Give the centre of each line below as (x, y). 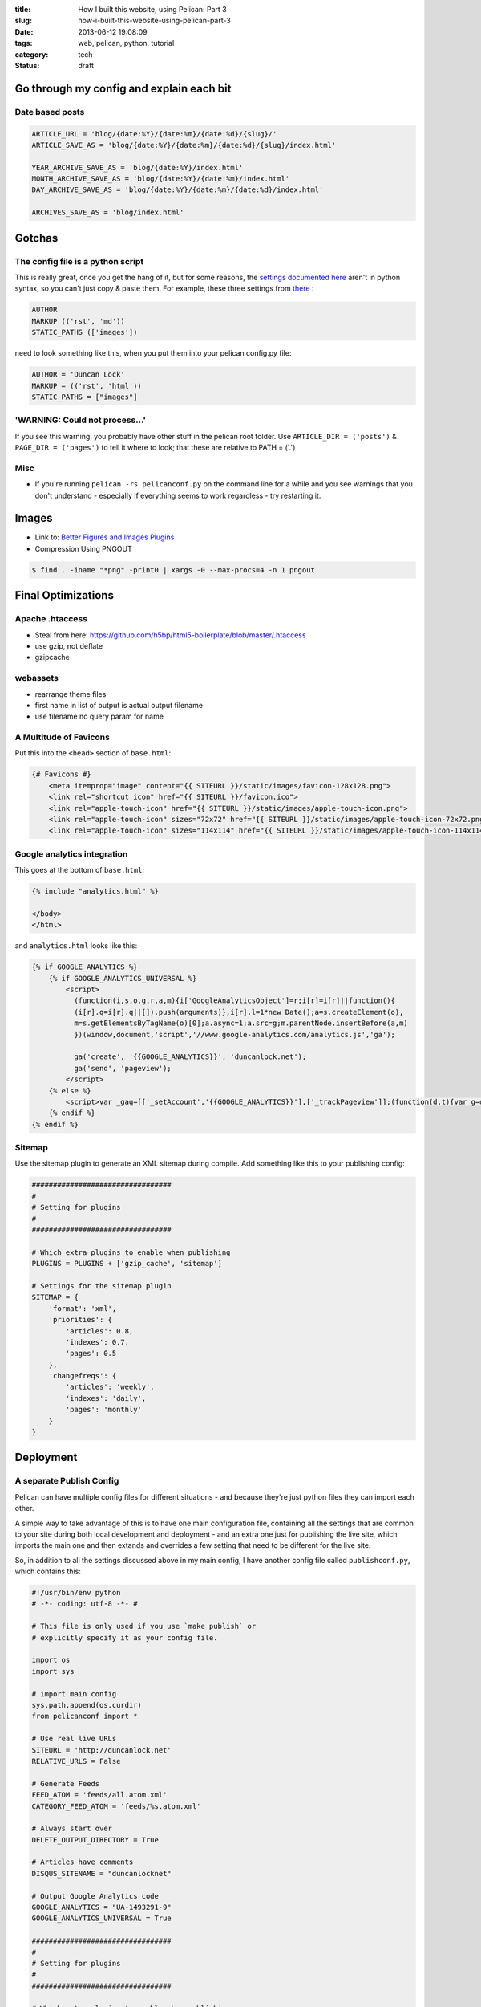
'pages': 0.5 (91, 1354)
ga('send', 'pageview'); (122, 1068)
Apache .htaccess (51, 619)
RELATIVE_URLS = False (76, 1761)
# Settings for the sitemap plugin (101, 1286)
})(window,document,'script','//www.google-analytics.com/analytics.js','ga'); (234, 1034)
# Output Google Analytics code (95, 1896)
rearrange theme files (71, 694)
